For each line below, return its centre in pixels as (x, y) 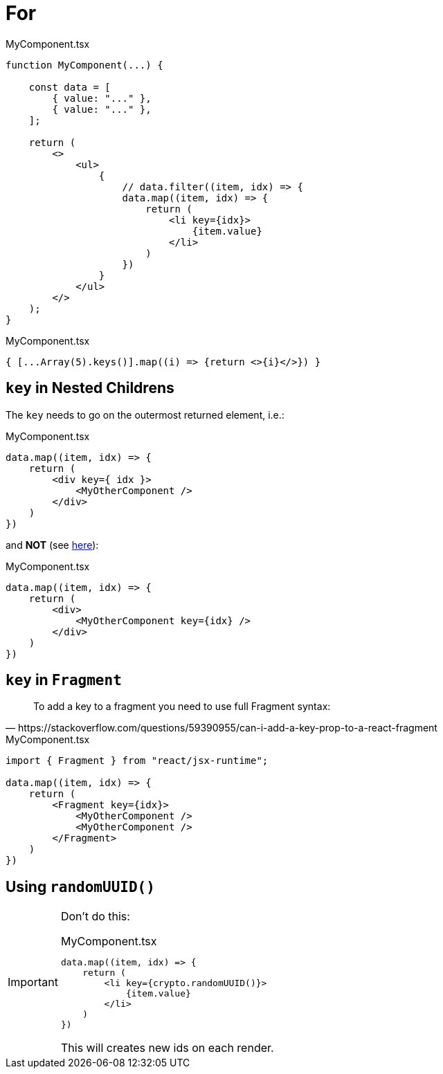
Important (33, 982)
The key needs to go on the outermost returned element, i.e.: (145, 415)
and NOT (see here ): (52, 545)
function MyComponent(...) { (84, 65)
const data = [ (70, 87)
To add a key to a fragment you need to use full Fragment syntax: (182, 707)
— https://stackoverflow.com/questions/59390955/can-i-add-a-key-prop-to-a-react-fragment (221, 728)
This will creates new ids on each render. (167, 1048)
